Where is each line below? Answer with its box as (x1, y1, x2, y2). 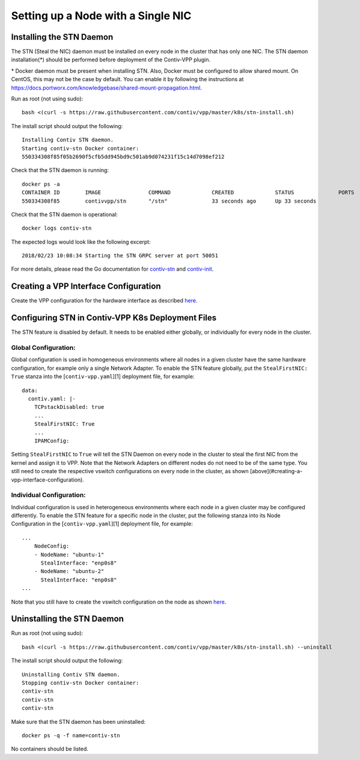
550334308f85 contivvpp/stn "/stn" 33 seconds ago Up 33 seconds (22, 197, 317, 204)
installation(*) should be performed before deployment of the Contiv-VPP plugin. (11, 56, 211, 63)
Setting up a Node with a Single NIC (11, 9, 192, 22)
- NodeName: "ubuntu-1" (34, 551, 105, 558)
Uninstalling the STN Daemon (11, 614, 124, 624)
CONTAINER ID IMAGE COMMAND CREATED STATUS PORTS (22, 189, 355, 196)
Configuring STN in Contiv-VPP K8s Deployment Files (11, 313, 217, 323)
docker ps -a (22, 180, 60, 188)
